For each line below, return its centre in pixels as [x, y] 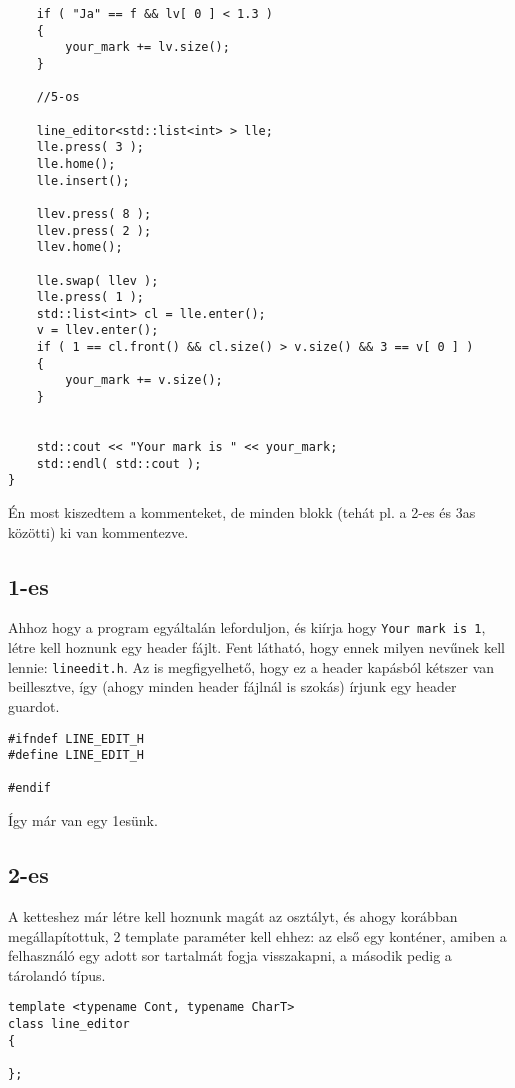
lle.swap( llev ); [97, 280]
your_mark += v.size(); [144, 380]
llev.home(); [79, 247]
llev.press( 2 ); [94, 230]
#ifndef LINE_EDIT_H [76, 738]
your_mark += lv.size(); [147, 47]
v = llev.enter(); [97, 330]
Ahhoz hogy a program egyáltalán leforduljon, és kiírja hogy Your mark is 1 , [247, 627]
